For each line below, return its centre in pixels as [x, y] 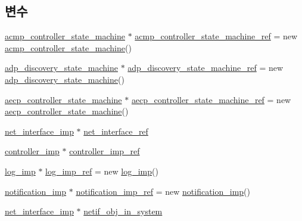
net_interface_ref [116, 131]
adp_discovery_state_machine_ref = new [206, 68]
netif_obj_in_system [123, 211]
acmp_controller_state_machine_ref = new [216, 36]
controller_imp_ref [105, 151]
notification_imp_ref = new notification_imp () [163, 191]
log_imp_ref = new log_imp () [102, 171]
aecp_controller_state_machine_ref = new [211, 99]
